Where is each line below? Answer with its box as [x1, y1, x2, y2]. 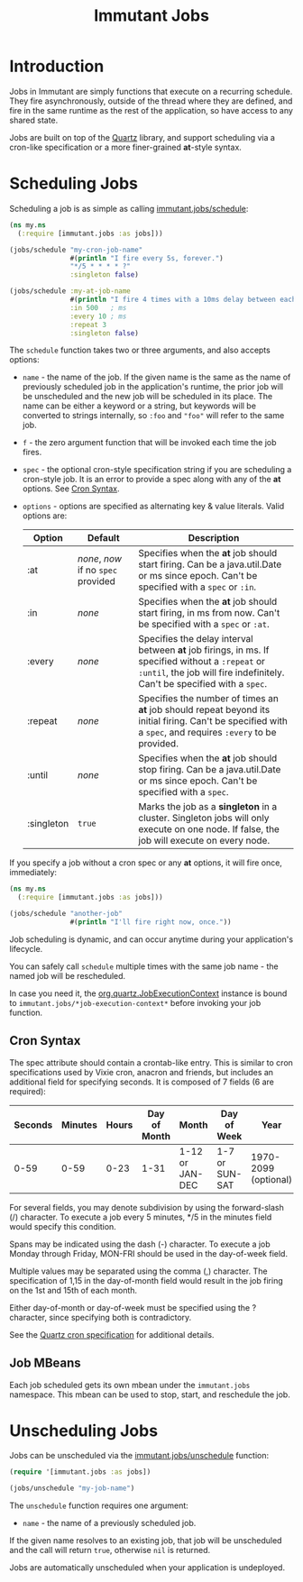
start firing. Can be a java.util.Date [138, 558, 282, 571]
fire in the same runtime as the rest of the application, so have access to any [9, 105, 293, 115]
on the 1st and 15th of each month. [9, 1285, 138, 1295]
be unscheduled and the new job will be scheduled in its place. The [22, 391, 273, 402]
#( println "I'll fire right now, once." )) [69, 918, 232, 927]
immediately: [9, 867, 57, 878]
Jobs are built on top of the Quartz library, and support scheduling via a [9, 132, 275, 142]
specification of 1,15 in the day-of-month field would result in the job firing [9, 1275, 283, 1285]
